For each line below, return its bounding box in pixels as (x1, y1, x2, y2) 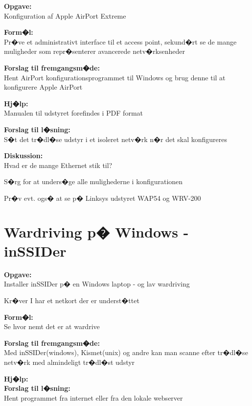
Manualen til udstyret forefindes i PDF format (4, 108, 143, 118)
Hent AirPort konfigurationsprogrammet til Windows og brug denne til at (4, 72, 226, 82)
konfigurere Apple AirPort (4, 82, 83, 92)
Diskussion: (4, 150, 43, 161)
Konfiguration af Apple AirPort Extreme (4, 10, 126, 21)
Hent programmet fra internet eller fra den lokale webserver (4, 392, 183, 403)
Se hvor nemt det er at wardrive (4, 321, 100, 332)
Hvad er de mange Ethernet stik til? (4, 160, 113, 170)
